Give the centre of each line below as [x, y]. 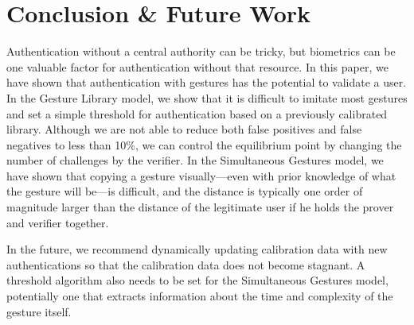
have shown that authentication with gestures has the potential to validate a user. [207, 82]
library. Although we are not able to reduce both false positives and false [184, 129]
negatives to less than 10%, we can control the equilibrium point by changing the [204, 144]
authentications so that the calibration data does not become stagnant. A [186, 264]
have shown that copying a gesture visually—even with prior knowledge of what [201, 175]
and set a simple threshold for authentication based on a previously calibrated [197, 113]
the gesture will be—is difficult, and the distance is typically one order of [185, 191]
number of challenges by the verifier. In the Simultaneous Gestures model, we [195, 160]
